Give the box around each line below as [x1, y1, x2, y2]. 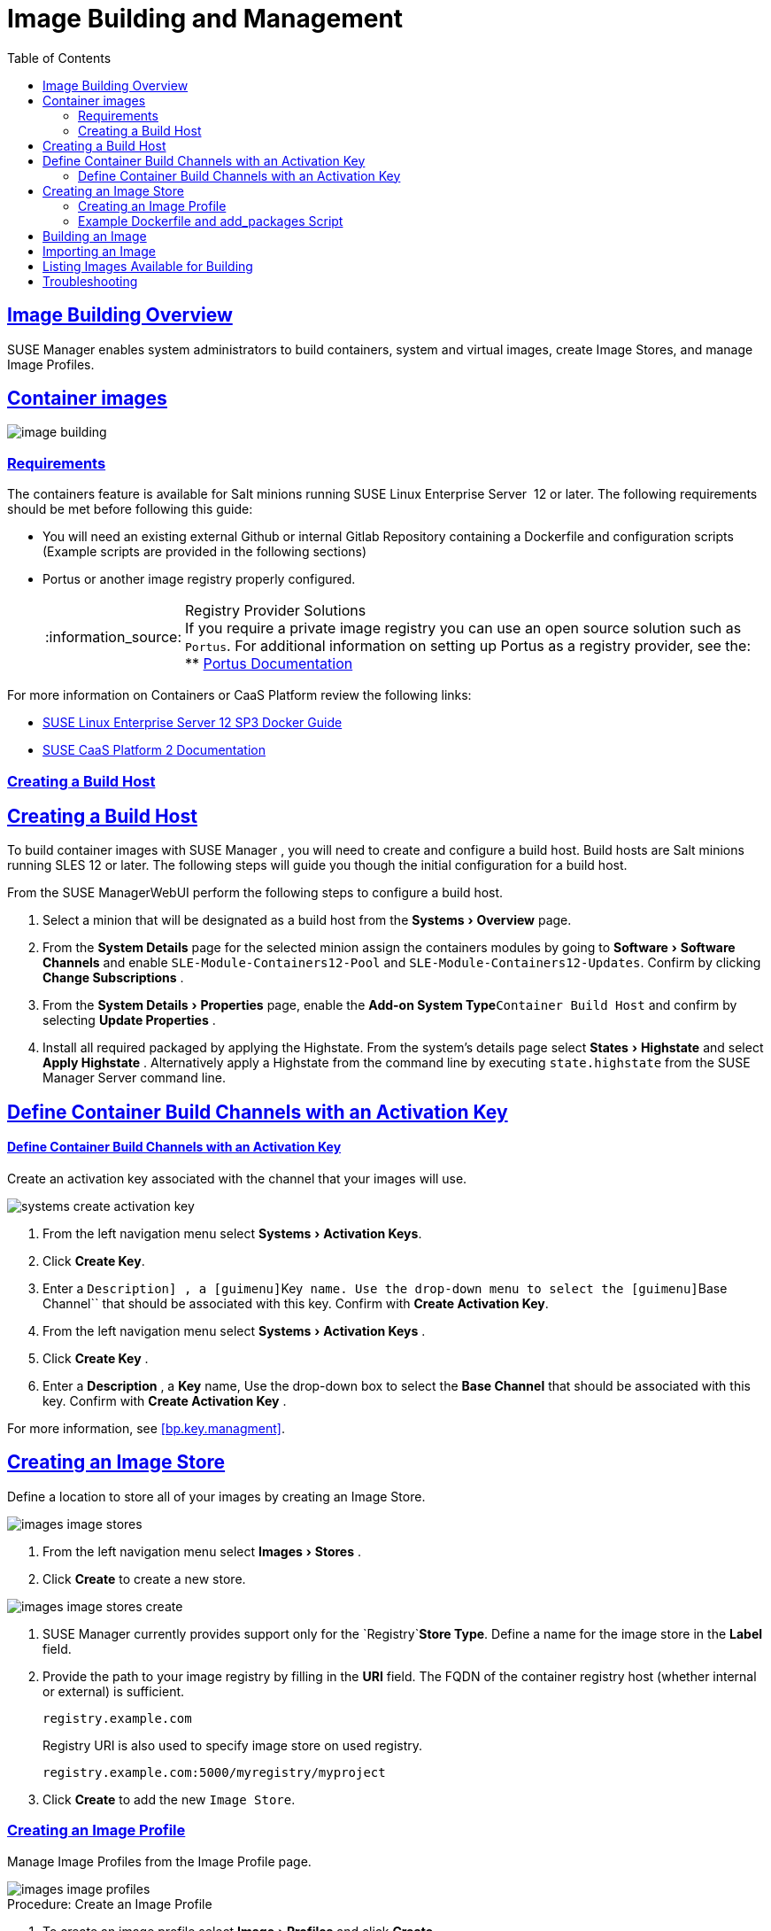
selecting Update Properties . [42, 1012, 216, 1028]
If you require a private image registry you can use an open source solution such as [185, 619, 742, 638]
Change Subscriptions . [42, 970, 184, 986]
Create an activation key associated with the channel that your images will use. [7, 1171, 467, 1187]
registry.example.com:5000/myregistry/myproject [42, 1764, 386, 1780]
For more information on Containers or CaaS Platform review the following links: [7, 687, 472, 703]
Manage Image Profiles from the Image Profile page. [7, 1853, 312, 1869]
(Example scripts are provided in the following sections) [42, 544, 367, 560]
